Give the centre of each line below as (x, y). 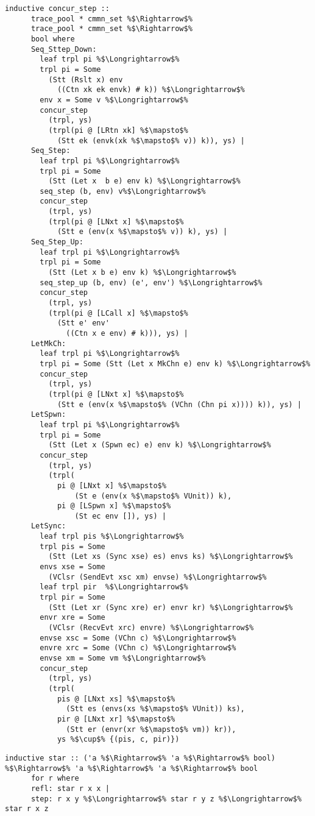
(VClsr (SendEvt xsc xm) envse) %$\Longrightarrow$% (157, 577)
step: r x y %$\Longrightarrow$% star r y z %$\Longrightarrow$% (166, 799)
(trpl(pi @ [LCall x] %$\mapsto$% (118, 313)
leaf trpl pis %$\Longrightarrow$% (112, 537)
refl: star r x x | (70, 788)
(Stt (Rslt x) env (86, 80)
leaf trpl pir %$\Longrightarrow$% (114, 587)
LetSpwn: (48, 415)
